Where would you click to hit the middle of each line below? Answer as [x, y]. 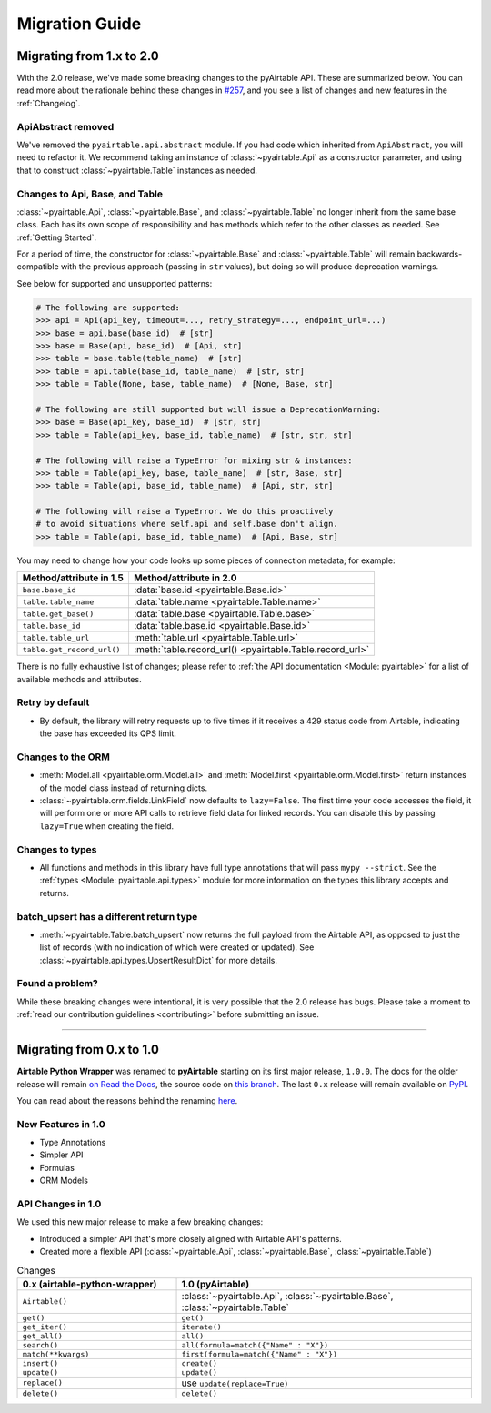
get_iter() [45, 1327]
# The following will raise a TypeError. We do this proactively [185, 511]
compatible [38, 267]
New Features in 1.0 [61, 1124]
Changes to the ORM [64, 757]
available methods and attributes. [79, 679]
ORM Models [64, 1181]
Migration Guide [79, 24]
